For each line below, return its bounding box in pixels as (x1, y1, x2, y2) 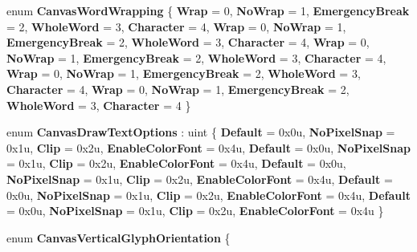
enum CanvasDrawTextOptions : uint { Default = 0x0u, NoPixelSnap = (6, 124, 395, 140)
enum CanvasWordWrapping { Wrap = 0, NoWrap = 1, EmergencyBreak (6, 2, 410, 18)
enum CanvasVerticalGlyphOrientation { (6, 229, 231, 246)
